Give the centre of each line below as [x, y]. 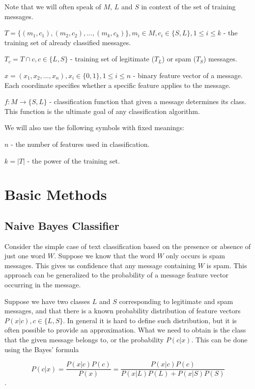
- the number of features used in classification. [80, 144]
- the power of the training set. [73, 160]
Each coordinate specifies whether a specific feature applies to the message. [117, 85]
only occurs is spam [195, 256]
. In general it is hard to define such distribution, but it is [150, 320]
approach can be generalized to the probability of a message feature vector [117, 275]
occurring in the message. [43, 285]
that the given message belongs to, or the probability [84, 340]
